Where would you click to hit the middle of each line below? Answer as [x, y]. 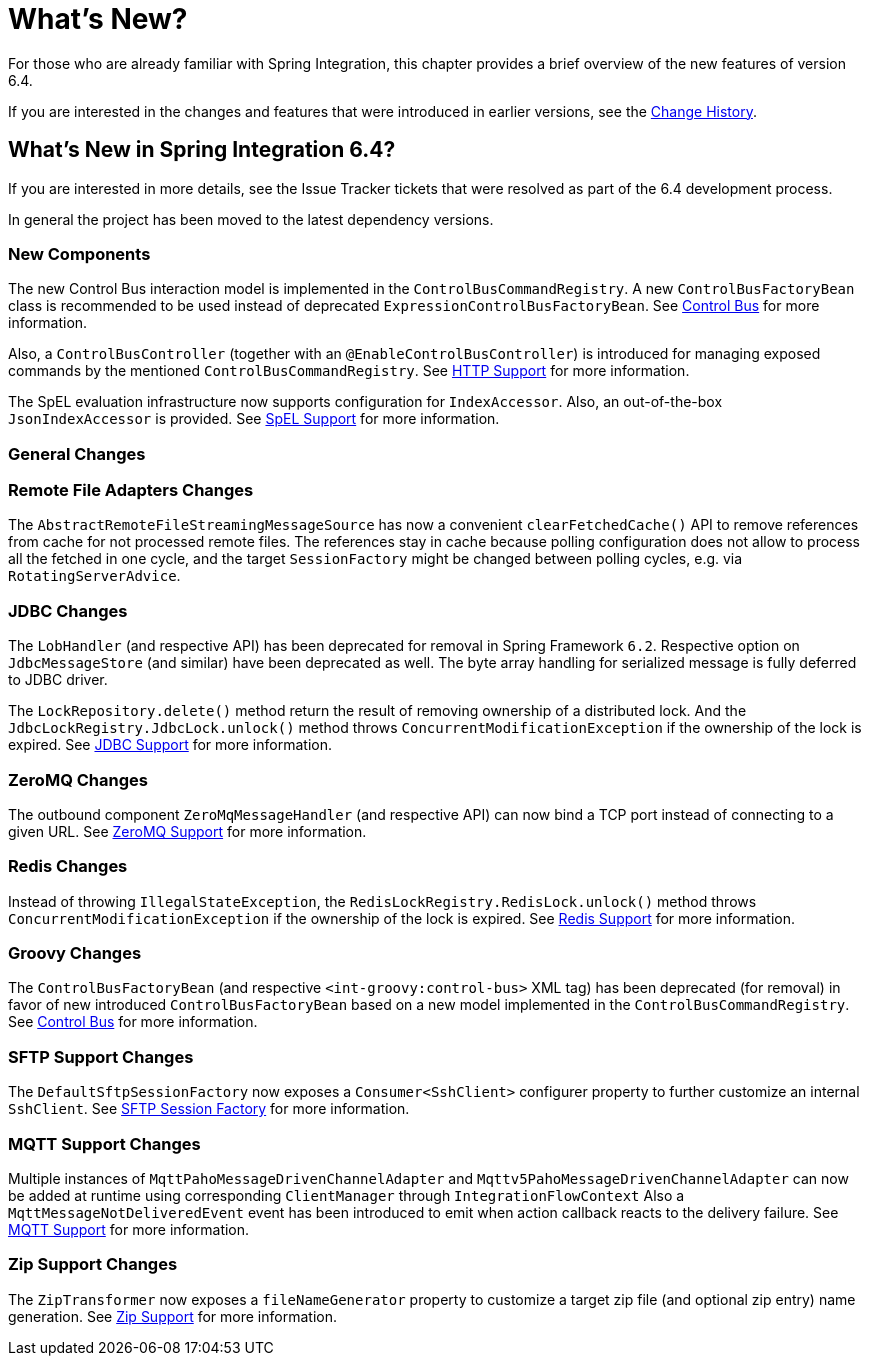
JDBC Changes [68, 610]
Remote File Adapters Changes [131, 490]
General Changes [77, 453]
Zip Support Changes [93, 1264]
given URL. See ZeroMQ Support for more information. [187, 831]
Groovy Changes [75, 953]
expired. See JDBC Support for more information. [170, 745]
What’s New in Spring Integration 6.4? [202, 150]
